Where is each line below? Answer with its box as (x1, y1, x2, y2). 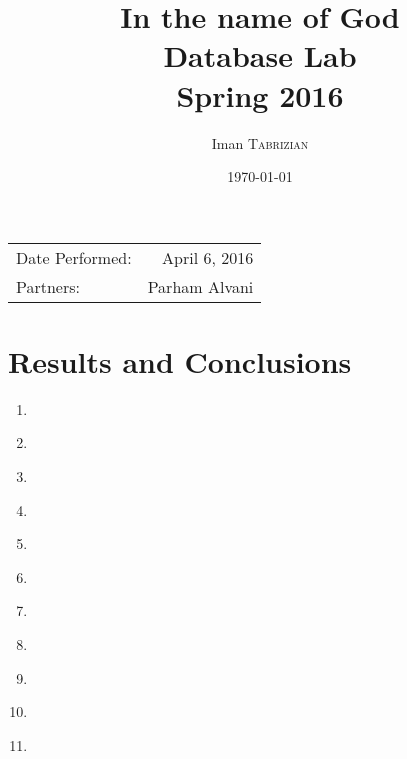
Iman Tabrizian (211, 132, 309, 153)
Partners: (16, 274, 80, 298)
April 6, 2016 (162, 245, 254, 269)
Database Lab (163, 35, 357, 76)
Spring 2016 (176, 74, 344, 115)
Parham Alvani (147, 274, 254, 298)
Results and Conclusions (8, 340, 352, 381)
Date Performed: (16, 245, 132, 269)
